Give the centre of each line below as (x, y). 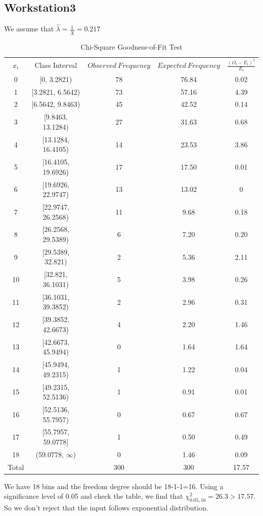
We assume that (29, 29)
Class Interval (56, 65)
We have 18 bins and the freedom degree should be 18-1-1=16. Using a (114, 486)
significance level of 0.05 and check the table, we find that (94, 496)
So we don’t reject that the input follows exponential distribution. (106, 508)
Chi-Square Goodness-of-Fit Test (131, 47)
